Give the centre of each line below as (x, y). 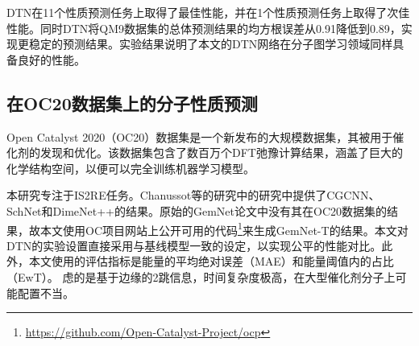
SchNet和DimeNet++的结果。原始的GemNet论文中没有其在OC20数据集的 (197, 210)
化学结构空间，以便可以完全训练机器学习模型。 (131, 168)
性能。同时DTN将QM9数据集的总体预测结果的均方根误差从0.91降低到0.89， (204, 28)
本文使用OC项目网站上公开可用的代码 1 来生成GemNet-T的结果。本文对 (224, 229)
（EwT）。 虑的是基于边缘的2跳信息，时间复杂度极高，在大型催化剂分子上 (201, 276)
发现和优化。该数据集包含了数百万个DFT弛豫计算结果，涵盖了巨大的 (221, 152)
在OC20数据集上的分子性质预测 (132, 103)
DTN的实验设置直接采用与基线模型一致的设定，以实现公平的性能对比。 (194, 245)
